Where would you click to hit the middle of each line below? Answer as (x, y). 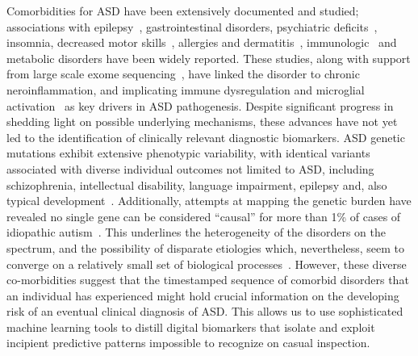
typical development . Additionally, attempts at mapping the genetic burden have (209, 201)
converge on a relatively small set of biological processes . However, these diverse (207, 264)
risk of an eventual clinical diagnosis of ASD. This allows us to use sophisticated (205, 311)
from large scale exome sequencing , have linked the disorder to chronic (183, 74)
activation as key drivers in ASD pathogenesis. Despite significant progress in (200, 105)
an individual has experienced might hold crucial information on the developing (203, 295)
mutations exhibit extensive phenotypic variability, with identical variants (188, 153)
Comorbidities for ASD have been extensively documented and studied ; (183, 10)
